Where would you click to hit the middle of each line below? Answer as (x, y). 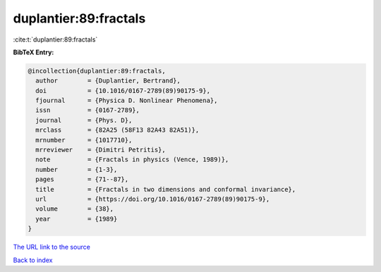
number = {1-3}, (77, 169)
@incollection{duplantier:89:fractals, (97, 71)
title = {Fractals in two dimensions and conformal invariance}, (166, 189)
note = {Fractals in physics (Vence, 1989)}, (132, 160)
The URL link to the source (52, 247)
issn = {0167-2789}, (88, 110)
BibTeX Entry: (34, 52)
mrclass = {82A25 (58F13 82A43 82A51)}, (117, 130)
